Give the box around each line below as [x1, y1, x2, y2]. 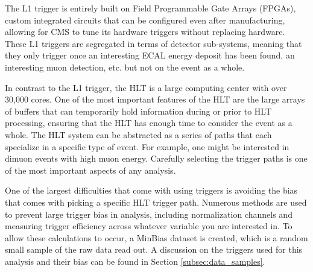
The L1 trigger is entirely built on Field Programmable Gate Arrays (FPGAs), [5, 2, 296, 14]
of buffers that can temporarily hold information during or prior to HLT [5, 104, 272, 117]
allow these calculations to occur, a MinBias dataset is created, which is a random [5, 231, 308, 244]
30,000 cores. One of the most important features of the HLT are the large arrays [5, 93, 305, 106]
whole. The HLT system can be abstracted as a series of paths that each [5, 128, 272, 141]
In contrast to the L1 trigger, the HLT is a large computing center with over [5, 81, 287, 93]
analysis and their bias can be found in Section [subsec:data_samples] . [5, 255, 265, 267]
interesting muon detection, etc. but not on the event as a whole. [5, 60, 245, 73]
